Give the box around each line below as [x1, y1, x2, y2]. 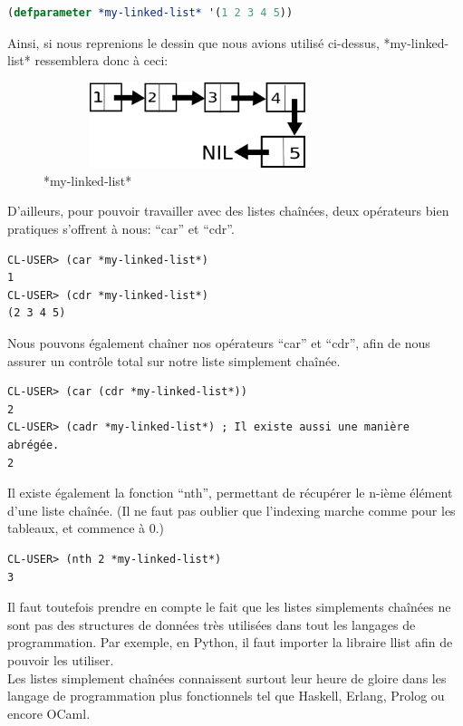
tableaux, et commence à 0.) [7, 518, 165, 537]
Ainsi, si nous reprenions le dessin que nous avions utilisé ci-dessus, [7, 33, 380, 52]
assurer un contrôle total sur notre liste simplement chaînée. [7, 351, 341, 370]
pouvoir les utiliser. [7, 650, 114, 669]
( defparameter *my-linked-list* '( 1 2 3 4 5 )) [7, 6, 294, 19]
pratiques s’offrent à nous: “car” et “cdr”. [7, 219, 235, 238]
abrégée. [7, 438, 60, 451]
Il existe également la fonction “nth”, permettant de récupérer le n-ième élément [7, 483, 453, 502]
